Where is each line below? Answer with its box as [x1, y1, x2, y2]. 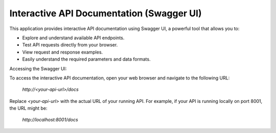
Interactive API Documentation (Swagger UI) [9, 8, 202, 19]
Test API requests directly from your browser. [22, 42, 118, 48]
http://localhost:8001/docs [22, 117, 79, 123]
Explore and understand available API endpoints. [22, 35, 125, 41]
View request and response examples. [22, 49, 103, 55]
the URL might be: [9, 105, 48, 112]
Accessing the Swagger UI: [9, 65, 67, 71]
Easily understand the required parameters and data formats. [22, 56, 151, 62]
